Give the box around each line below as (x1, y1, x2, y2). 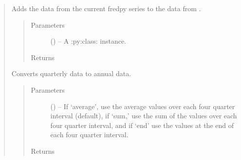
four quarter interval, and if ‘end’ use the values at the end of (50, 120, 234, 130)
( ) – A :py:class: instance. (50, 36, 126, 46)
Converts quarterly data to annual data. (11, 68, 131, 79)
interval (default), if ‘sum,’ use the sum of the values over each (50, 111, 237, 121)
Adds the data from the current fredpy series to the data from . (11, 3, 201, 13)
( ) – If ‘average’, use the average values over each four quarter (50, 101, 235, 111)
